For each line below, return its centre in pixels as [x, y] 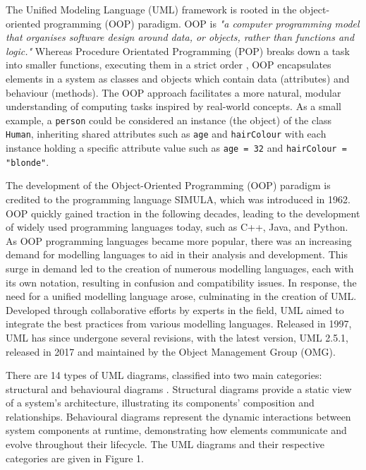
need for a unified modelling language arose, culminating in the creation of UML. [181, 296]
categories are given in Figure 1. [75, 458]
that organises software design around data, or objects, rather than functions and [180, 37]
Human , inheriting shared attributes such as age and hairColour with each [166, 134]
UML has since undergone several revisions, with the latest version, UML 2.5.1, [177, 337]
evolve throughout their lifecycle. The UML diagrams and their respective [165, 444]
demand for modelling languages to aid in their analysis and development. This [177, 254]
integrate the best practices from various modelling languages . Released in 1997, [179, 324]
